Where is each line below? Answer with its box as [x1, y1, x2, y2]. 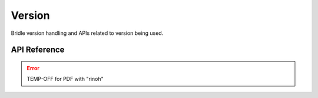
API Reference [11, 45, 65, 55]
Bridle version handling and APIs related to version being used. [11, 30, 164, 37]
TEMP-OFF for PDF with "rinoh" [26, 76, 104, 83]
